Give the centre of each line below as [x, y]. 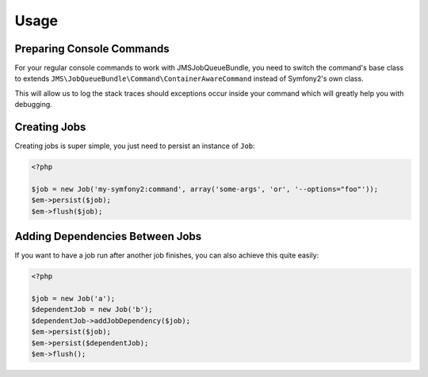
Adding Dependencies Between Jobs [108, 236]
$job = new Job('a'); [73, 298]
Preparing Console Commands [92, 49]
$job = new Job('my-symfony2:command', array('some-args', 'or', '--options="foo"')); [205, 189]
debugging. [34, 105]
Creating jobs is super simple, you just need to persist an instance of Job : [135, 146]
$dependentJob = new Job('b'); [92, 310]
